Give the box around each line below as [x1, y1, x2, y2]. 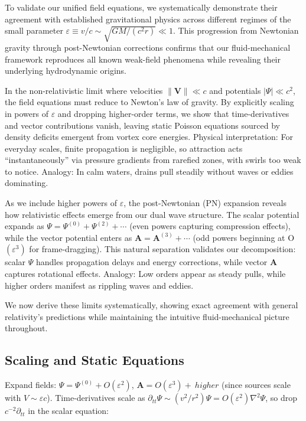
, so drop [265, 391, 297, 404]
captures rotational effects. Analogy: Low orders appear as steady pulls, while [5, 267, 286, 280]
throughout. [5, 322, 48, 334]
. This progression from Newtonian [172, 24, 299, 37]
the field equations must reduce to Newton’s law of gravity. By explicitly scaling [5, 96, 294, 108]
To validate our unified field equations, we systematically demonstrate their [5, 1, 278, 13]
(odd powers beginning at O [193, 231, 295, 243]
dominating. [5, 177, 48, 189]
